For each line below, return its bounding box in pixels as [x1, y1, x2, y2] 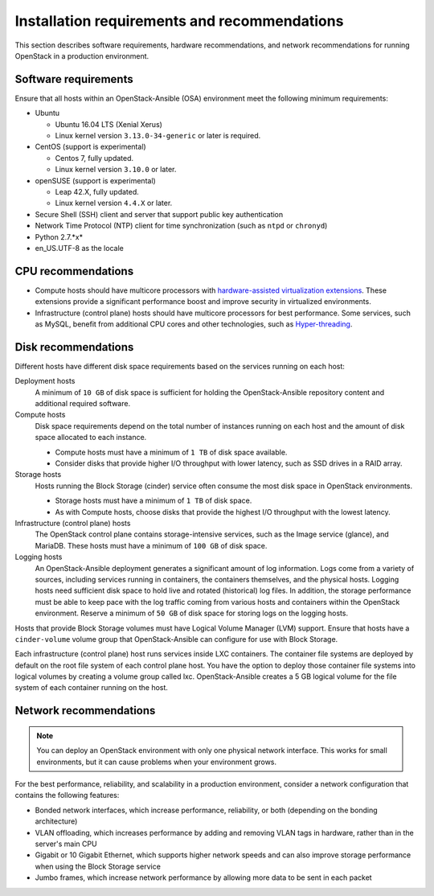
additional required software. [35, 399, 131, 409]
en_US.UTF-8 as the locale [35, 243, 124, 253]
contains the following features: [14, 791, 120, 800]
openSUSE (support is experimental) [35, 175, 156, 185]
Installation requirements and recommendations [14, 12, 344, 30]
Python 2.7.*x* [35, 232, 84, 241]
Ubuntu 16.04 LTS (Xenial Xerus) [55, 119, 162, 129]
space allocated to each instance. [35, 433, 147, 442]
